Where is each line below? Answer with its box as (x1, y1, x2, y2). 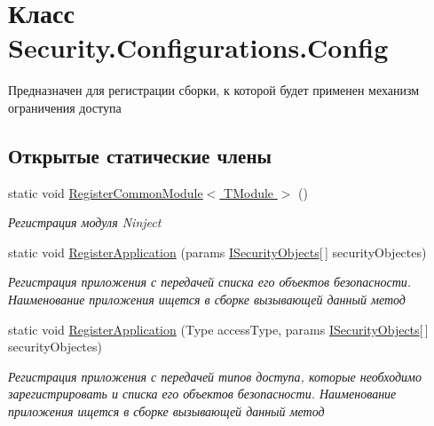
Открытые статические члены (8, 141, 272, 169)
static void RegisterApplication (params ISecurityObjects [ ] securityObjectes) (8, 242, 427, 261)
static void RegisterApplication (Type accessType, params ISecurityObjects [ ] (8, 319, 429, 338)
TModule (224, 183, 274, 201)
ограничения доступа (8, 98, 122, 116)
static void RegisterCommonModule (8, 183, 203, 201)
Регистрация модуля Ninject (8, 213, 162, 232)
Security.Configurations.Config (8, 29, 389, 66)
